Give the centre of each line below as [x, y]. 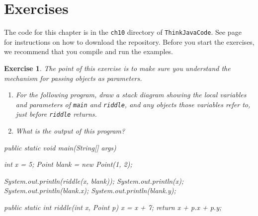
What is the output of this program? [70, 131]
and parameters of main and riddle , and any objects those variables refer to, [133, 104]
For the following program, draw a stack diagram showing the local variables [131, 95]
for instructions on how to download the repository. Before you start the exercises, [129, 41]
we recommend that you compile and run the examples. [89, 51]
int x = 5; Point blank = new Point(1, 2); [68, 164]
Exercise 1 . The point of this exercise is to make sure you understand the [117, 68]
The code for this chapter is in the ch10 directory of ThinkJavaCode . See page [123, 32]
